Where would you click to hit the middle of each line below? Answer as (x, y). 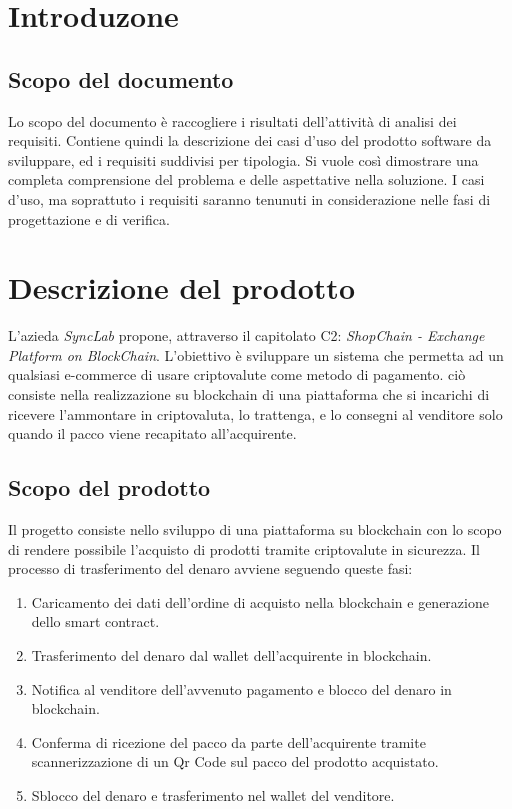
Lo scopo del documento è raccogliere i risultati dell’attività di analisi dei (232, 120)
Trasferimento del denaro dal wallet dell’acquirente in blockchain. (231, 655)
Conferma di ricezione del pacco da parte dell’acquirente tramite (228, 741)
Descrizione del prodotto (181, 287)
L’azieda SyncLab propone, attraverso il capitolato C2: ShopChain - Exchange (246, 335)
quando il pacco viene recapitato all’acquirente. (152, 433)
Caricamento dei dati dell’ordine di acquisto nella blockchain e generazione (260, 601)
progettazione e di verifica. (89, 218)
